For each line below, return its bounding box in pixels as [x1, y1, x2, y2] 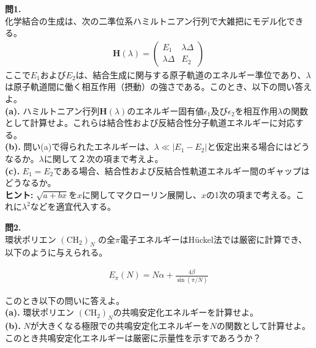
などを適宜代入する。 [30, 200, 116, 213]
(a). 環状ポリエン [5, 306, 74, 319]
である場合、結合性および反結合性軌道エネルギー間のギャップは [53, 164, 310, 177]
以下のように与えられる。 [5, 246, 107, 259]
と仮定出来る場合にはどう [207, 140, 310, 153]
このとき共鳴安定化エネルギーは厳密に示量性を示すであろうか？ [5, 331, 261, 344]
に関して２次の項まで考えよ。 [43, 152, 163, 165]
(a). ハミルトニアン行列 [5, 104, 99, 117]
